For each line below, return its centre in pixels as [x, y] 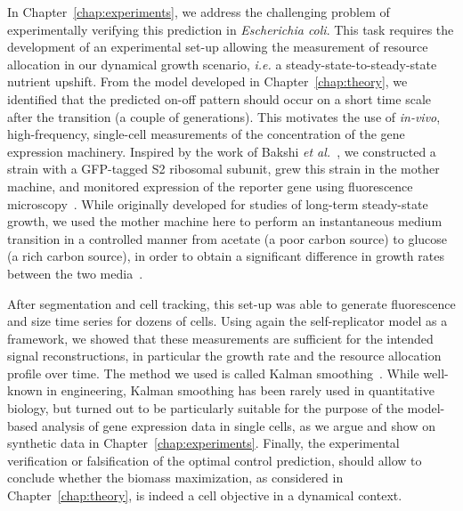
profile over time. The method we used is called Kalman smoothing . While [213, 373]
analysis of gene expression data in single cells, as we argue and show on [238, 425]
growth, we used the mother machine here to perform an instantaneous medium [225, 221]
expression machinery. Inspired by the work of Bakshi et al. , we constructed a [222, 151]
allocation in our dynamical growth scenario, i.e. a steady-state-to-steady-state [222, 64]
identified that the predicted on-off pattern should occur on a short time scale [219, 98]
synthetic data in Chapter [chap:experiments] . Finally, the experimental [203, 443]
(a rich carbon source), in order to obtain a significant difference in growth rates [226, 256]
